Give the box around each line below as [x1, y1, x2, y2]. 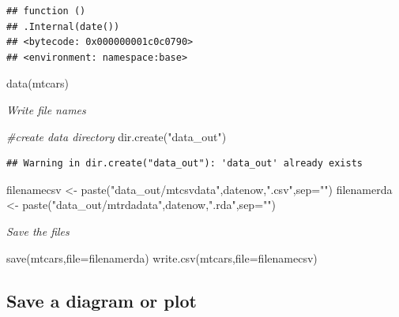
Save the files [6, 222, 70, 239]
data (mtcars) [6, 75, 70, 91]
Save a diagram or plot [6, 288, 197, 312]
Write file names [6, 101, 86, 117]
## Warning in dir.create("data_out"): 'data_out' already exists [6, 158, 363, 170]
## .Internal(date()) [6, 21, 120, 32]
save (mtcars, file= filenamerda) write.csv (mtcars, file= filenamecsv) [6, 249, 318, 266]
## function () [6, 6, 86, 17]
